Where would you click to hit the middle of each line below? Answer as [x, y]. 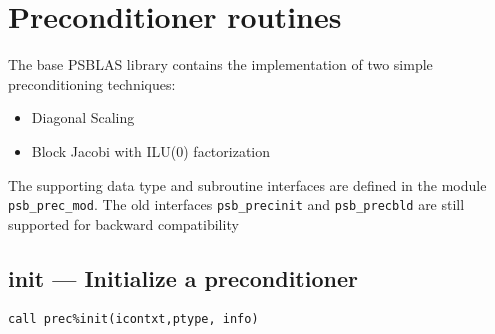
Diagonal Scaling [83, 117]
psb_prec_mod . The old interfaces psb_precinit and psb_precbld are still [236, 204]
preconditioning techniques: [92, 83]
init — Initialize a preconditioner [183, 277]
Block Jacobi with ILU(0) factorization [151, 150]
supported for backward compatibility [123, 223]
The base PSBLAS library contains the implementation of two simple [220, 64]
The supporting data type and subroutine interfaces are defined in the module [247, 184]
